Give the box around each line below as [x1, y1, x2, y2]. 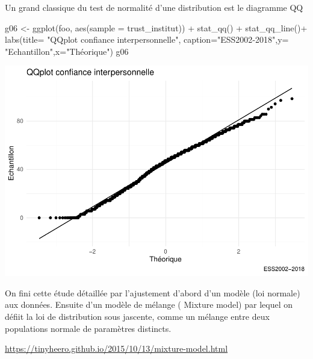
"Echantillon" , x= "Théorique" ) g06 [5, 45, 129, 57]
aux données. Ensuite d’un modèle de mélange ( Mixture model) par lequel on [5, 298, 293, 311]
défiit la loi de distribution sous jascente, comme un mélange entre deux [5, 310, 270, 323]
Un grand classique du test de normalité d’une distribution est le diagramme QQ [5, 1, 303, 13]
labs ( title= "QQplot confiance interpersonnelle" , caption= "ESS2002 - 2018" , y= [5, 33, 289, 46]
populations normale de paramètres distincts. [5, 322, 172, 334]
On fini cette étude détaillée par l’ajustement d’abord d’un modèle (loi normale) [5, 286, 300, 299]
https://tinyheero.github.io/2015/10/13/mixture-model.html [5, 342, 228, 355]
